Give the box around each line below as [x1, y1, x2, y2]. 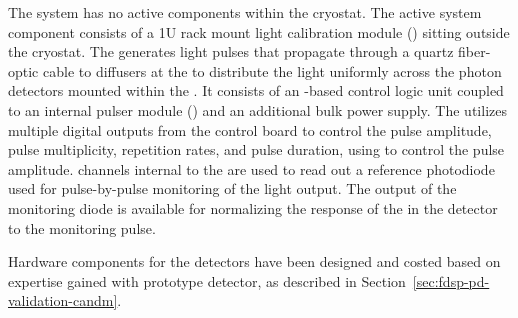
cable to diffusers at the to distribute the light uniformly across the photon [42, 60, 502, 81]
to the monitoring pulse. [8, 217, 156, 238]
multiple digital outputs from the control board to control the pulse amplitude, [8, 119, 492, 140]
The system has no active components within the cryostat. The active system [8, 2, 482, 22]
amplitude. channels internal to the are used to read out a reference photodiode [8, 158, 495, 179]
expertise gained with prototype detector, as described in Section [8, 270, 406, 291]
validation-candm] [8, 290, 118, 311]
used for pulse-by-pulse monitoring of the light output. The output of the [8, 178, 457, 199]
